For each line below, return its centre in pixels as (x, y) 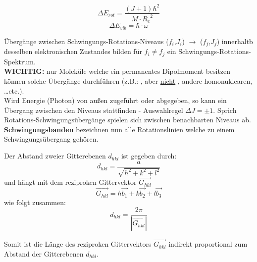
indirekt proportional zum (208, 244)
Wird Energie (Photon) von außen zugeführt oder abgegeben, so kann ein (115, 100)
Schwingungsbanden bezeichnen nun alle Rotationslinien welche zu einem (119, 129)
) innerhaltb (235, 41)
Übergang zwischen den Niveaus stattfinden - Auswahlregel (94, 110)
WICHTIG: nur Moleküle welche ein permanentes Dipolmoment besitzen (117, 71)
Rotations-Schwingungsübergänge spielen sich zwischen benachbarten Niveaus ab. (128, 120)
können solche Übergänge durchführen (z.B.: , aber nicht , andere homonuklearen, (128, 80)
